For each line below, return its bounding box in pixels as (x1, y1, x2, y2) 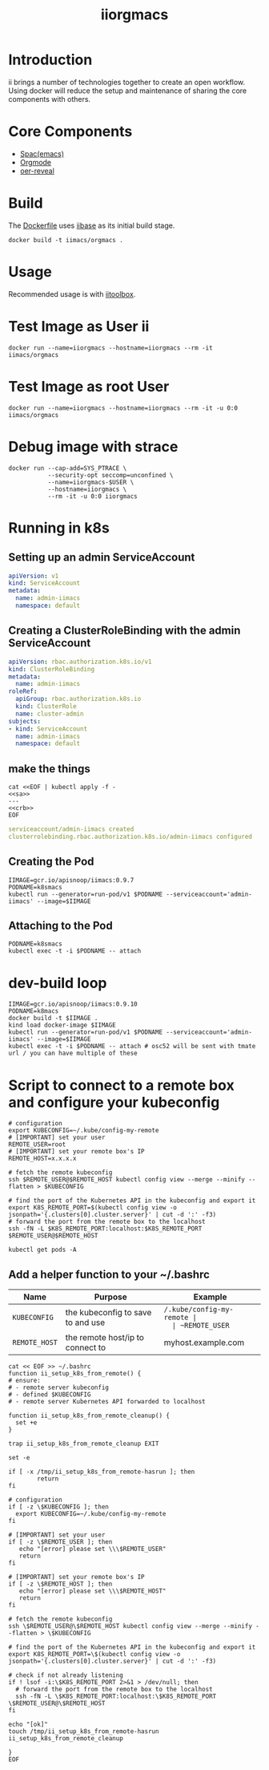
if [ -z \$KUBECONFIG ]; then (8, 1503, 110, 1511)
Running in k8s (8, 519, 110, 537)
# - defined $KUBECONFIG (8, 1391, 91, 1399)
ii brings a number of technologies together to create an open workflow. (8, 77, 246, 87)
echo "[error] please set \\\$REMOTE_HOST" (18, 1587, 167, 1595)
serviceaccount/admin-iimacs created (8, 825, 134, 833)
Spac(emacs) (19, 148, 65, 158)
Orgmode (19, 157, 52, 167)
